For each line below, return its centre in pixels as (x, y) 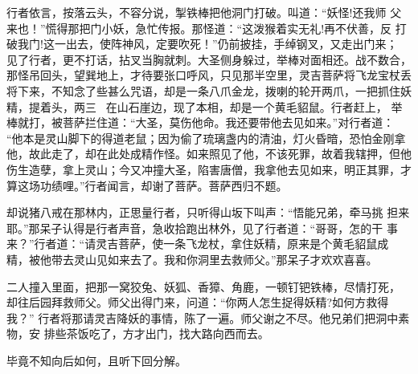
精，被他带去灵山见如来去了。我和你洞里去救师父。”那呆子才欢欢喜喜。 (192, 259)
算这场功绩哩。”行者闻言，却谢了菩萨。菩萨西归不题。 (147, 185)
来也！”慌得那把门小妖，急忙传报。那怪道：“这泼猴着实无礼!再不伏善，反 (199, 28)
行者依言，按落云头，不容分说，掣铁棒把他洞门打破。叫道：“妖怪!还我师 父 (204, 12)
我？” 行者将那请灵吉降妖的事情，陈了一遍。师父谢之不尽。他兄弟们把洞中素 (208, 317)
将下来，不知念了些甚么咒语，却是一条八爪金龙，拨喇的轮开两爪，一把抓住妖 (209, 90)
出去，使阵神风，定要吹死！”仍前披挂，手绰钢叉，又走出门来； (232, 44)
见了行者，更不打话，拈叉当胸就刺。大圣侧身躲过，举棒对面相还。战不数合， (209, 59)
